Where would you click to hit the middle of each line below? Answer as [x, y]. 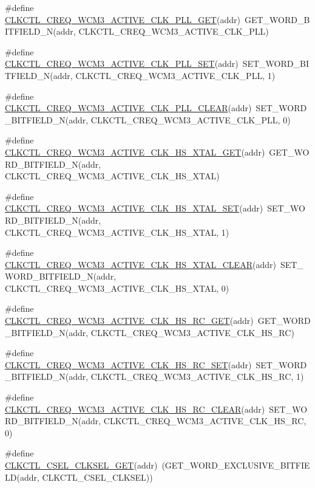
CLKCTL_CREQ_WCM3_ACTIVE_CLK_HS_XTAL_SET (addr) [134, 208]
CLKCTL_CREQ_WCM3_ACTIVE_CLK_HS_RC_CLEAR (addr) [135, 409]
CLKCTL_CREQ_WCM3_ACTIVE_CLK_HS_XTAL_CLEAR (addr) [141, 264]
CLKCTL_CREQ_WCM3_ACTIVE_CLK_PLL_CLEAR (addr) [128, 108]
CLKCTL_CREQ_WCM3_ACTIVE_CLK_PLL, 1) [175, 75]
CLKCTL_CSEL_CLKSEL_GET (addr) [81, 465]
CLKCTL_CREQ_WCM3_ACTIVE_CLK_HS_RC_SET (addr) [128, 364]
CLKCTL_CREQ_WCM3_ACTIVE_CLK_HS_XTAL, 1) [117, 232]
